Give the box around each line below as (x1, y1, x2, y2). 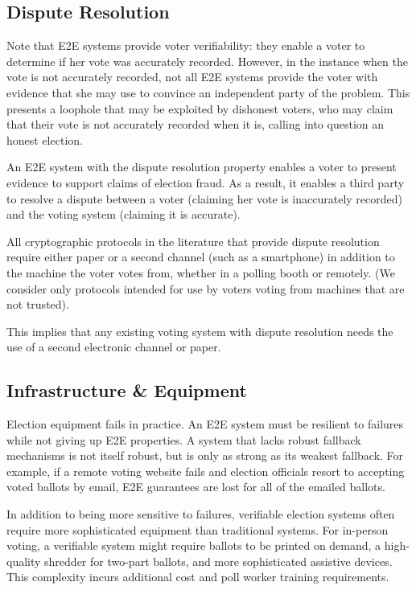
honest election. (6, 131, 83, 148)
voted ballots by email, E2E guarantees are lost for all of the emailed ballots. (6, 478, 385, 495)
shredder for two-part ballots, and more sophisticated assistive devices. (44, 552, 393, 569)
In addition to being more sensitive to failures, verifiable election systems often (6, 506, 395, 522)
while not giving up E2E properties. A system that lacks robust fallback (6, 431, 361, 448)
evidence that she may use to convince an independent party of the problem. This (6, 84, 410, 100)
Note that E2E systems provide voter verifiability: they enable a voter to (6, 37, 365, 54)
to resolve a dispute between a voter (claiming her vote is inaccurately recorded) (6, 190, 402, 207)
